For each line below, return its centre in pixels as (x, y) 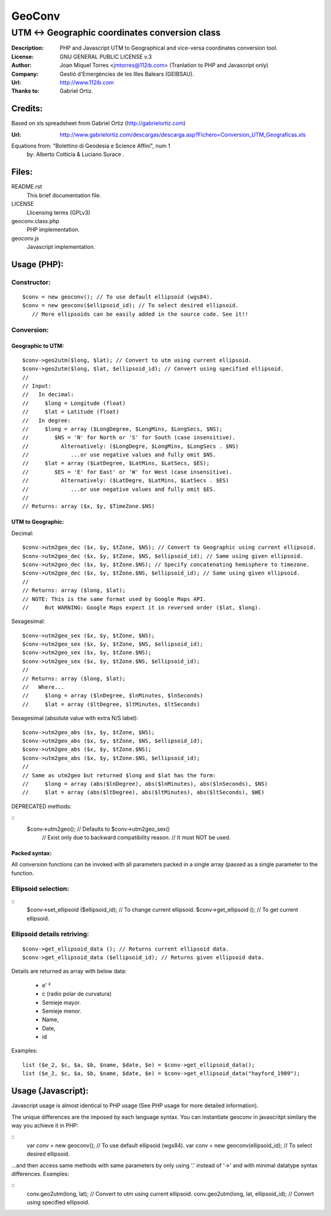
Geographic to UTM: (38, 346)
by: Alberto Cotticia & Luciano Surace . (76, 154)
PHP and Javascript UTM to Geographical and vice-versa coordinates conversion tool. (169, 48)
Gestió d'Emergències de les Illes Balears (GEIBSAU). (127, 74)
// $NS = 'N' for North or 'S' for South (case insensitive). (129, 437)
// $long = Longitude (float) (74, 403)
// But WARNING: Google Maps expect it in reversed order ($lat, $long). (142, 607)
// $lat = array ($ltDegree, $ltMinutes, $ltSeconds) (111, 704)
